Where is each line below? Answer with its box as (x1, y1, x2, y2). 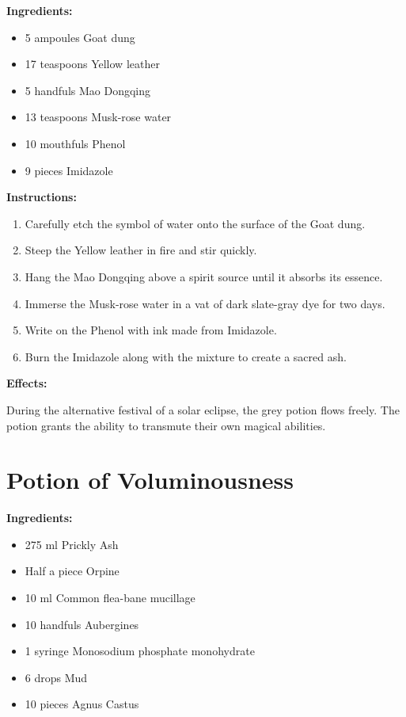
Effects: (6, 375, 47, 391)
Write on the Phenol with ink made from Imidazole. (25, 322, 277, 338)
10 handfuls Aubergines (25, 616, 139, 632)
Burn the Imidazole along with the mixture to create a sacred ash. (25, 348, 347, 364)
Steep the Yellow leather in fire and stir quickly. (25, 242, 257, 258)
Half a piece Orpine (25, 563, 120, 579)
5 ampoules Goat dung (25, 29, 135, 45)
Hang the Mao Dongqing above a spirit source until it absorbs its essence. (25, 268, 383, 284)
